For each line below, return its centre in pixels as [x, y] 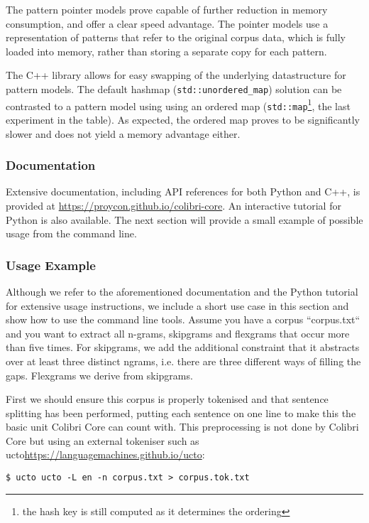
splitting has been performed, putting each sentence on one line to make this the [181, 413]
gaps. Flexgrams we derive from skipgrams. [99, 375]
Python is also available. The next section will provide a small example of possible [184, 219]
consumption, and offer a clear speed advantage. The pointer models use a [167, 23]
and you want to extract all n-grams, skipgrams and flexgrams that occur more [178, 333]
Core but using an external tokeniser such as [103, 440]
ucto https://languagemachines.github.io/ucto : [105, 454]
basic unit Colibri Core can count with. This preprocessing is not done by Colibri [182, 427]
